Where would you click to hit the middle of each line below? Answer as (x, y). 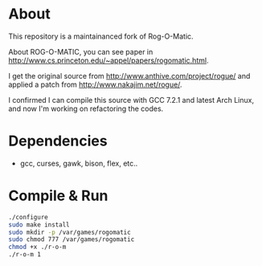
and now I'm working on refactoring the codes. (86, 108)
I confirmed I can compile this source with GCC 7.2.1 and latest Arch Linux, (131, 100)
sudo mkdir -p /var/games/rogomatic (70, 232)
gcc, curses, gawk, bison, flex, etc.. (79, 163)
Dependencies (58, 141)
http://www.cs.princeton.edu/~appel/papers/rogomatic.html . (108, 60)
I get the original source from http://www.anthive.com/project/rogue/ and (129, 76)
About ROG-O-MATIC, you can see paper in (81, 51)
